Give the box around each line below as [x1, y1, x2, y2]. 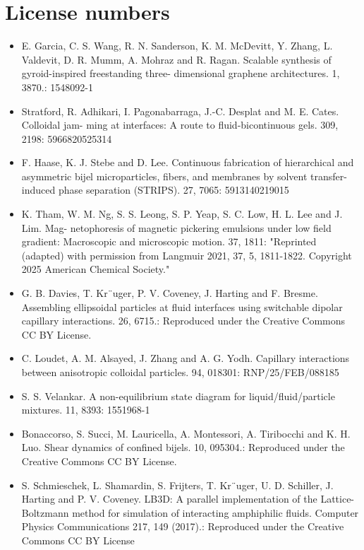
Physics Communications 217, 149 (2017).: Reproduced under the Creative [21, 519, 344, 534]
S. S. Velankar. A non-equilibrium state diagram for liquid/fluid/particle [21, 388, 335, 403]
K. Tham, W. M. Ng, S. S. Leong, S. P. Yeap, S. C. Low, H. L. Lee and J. [21, 206, 343, 221]
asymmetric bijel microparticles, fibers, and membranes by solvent [21, 168, 308, 183]
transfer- [310, 168, 347, 183]
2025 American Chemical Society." [21, 262, 170, 276]
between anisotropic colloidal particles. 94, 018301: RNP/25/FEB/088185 [21, 365, 339, 379]
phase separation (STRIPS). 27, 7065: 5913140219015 [58, 182, 289, 197]
